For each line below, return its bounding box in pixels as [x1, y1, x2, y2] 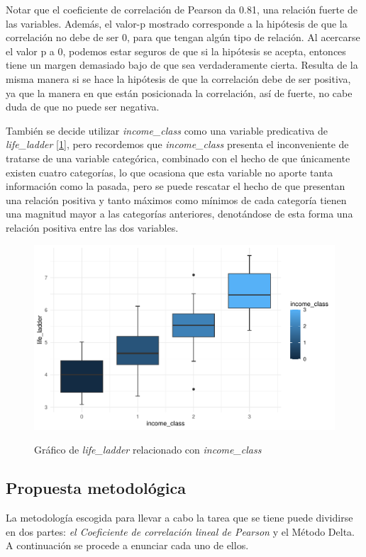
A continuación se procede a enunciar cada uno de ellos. [6, 538, 249, 553]
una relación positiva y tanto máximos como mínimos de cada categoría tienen [6, 192, 347, 207]
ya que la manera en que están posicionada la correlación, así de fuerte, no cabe [6, 85, 353, 100]
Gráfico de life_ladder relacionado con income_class [34, 442, 262, 457]
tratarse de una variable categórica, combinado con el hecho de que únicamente [6, 150, 350, 165]
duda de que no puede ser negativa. [6, 99, 160, 114]
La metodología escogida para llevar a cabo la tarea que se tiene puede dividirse [6, 510, 353, 525]
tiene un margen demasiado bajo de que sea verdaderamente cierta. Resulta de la [6, 57, 358, 72]
